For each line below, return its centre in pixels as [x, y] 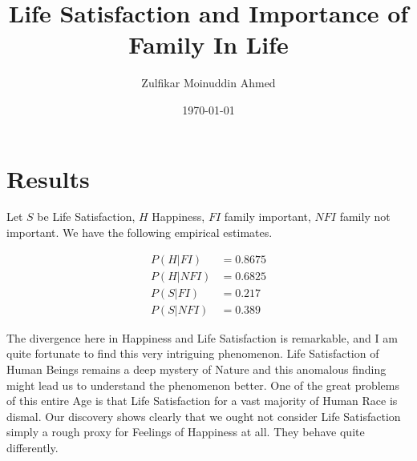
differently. [32, 447]
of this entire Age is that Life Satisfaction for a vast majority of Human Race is [202, 401]
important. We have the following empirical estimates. [140, 233]
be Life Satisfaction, [86, 216]
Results [48, 178]
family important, [267, 216]
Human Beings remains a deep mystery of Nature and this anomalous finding [196, 369]
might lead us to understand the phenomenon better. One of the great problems [203, 385]
